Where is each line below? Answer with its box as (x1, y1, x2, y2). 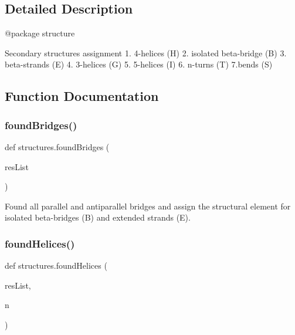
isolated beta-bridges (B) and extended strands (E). (5, 211, 191, 224)
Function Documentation (5, 87, 159, 105)
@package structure (5, 27, 75, 39)
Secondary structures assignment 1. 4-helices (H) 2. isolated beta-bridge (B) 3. (5, 46, 287, 59)
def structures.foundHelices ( (5, 259, 107, 272)
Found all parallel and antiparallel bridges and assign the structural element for (5, 199, 291, 212)
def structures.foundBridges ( (5, 140, 110, 153)
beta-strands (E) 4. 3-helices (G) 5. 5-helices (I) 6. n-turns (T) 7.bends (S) (5, 58, 273, 70)
